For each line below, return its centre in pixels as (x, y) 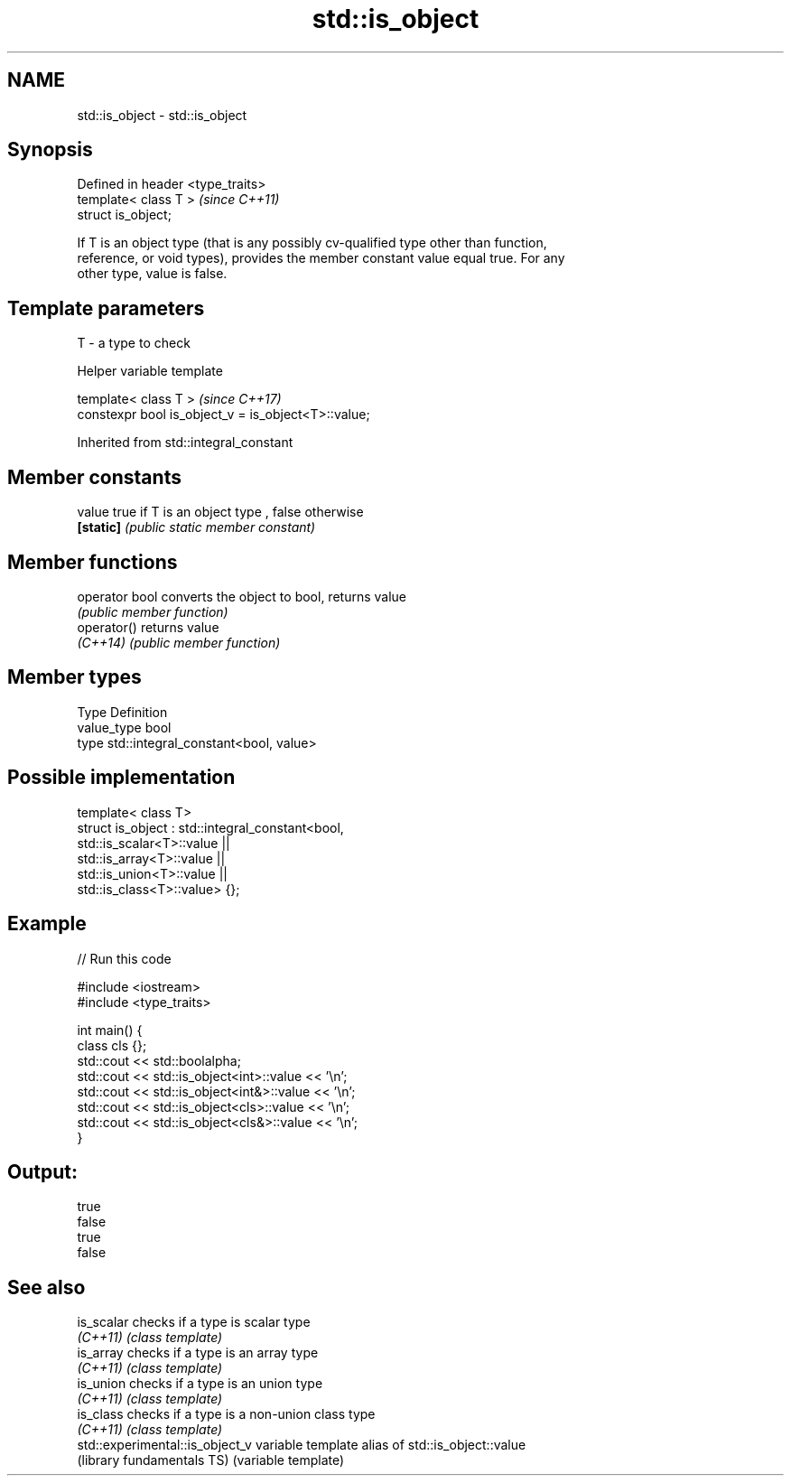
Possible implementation (121, 778)
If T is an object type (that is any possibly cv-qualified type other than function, (312, 243)
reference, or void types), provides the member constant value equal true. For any (321, 258)
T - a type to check (134, 343)
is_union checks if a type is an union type (200, 1384)
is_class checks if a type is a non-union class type (226, 1414)
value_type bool (124, 727)
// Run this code (124, 958)
